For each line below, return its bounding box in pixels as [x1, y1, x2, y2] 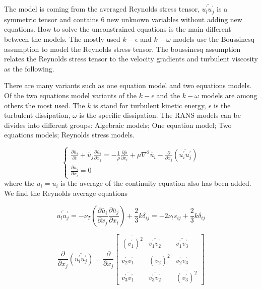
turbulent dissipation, [4, 110, 71, 120]
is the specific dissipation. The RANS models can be [79, 110, 241, 120]
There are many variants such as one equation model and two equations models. [4, 80, 251, 91]
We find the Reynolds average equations [4, 187, 127, 198]
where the [4, 178, 34, 188]
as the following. [4, 63, 54, 74]
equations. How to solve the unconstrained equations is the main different [4, 24, 231, 34]
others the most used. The [4, 100, 85, 110]
